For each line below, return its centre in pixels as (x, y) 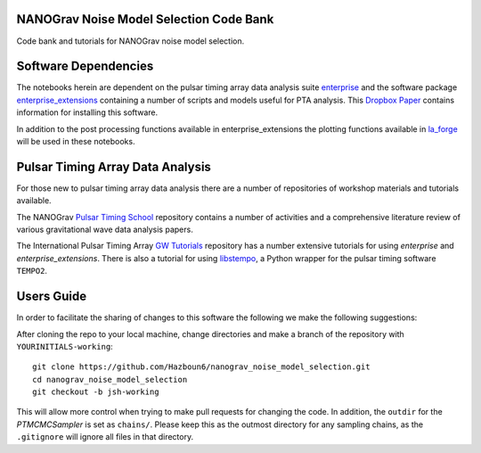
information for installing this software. (87, 112)
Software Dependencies (85, 66)
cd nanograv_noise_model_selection (110, 379)
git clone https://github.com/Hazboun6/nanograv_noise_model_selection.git (201, 367)
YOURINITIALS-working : (65, 346)
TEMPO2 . (32, 271)
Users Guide (52, 297)
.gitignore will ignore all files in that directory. (105, 437)
